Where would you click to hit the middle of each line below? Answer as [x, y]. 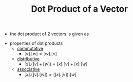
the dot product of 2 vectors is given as [49, 34]
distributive [28, 59]
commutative [30, 49]
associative [28, 69]
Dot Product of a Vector [79, 9]
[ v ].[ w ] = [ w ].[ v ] [40, 54]
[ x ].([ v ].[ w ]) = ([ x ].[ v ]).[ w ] [50, 75]
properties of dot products [36, 43]
